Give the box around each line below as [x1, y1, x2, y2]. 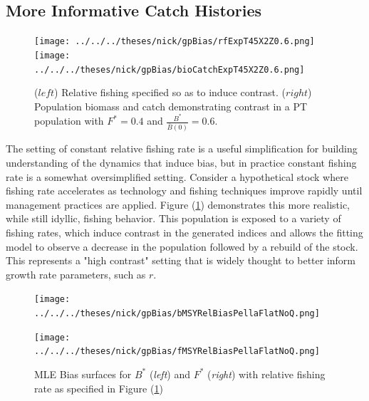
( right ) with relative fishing [207, 366, 326, 381]
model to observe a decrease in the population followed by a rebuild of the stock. [6, 239, 358, 254]
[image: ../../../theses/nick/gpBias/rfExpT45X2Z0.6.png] [34, 36, 315, 47]
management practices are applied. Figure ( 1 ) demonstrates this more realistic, [6, 197, 350, 212]
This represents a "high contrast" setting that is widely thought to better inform [6, 253, 356, 268]
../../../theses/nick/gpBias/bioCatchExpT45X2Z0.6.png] [34, 64, 305, 75]
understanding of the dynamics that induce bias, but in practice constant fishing [6, 155, 357, 170]
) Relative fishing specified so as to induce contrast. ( [54, 85, 286, 100]
